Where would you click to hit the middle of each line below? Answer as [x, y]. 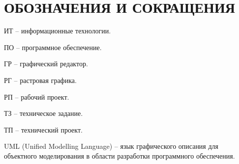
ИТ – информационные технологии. [58, 31]
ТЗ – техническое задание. [44, 113]
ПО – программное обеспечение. [53, 47]
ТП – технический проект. [43, 129]
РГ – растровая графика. [40, 80]
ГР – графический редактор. [46, 64]
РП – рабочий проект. [37, 96]
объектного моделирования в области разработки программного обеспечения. [119, 155]
